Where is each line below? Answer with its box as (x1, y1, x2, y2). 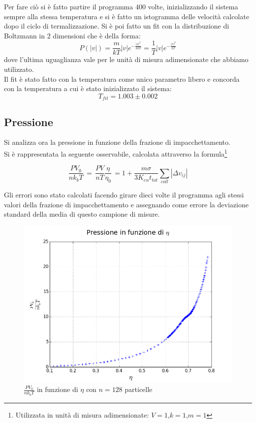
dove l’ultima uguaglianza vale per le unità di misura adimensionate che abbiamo (4, 54, 249, 65)
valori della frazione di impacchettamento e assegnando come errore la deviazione (4, 199, 249, 209)
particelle (125, 384, 153, 394)
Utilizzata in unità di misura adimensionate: (15, 409, 149, 420)
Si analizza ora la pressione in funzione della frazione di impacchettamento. (4, 137, 230, 147)
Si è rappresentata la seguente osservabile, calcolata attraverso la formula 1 (4, 147, 227, 159)
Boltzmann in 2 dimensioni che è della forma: (4, 30, 141, 40)
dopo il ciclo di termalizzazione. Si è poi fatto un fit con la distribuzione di (4, 21, 229, 31)
